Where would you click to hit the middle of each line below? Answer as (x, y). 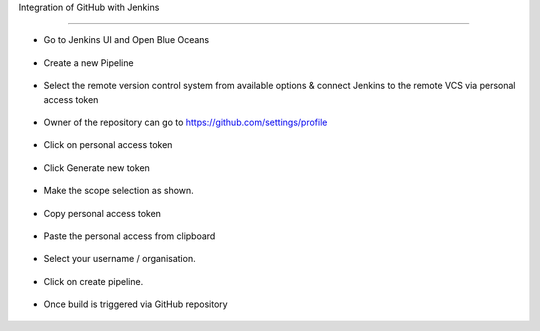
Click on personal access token (108, 145)
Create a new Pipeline (88, 62)
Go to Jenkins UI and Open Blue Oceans (126, 40)
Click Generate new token (96, 167)
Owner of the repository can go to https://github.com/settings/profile (185, 122)
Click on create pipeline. (93, 281)
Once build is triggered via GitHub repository (136, 304)
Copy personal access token (102, 213)
